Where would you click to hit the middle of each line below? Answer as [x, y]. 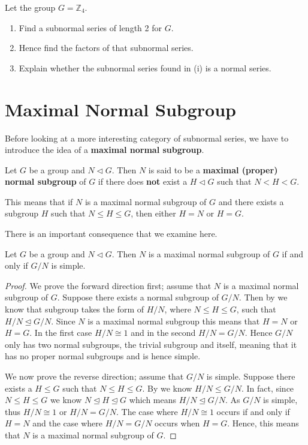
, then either [153, 213]
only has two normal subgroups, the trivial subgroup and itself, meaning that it [151, 344]
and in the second [163, 333]
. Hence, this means [263, 423]
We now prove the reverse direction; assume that [94, 376]
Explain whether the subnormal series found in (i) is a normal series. [145, 67]
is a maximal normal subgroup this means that [174, 321]
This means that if [39, 201]
